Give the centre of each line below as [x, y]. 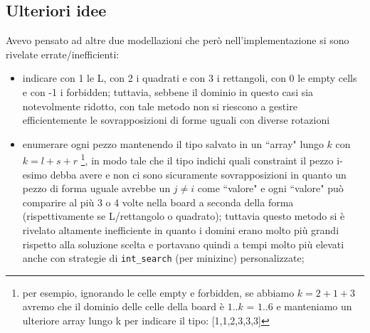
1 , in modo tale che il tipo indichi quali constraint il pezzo [207, 159]
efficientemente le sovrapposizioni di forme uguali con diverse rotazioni [176, 120]
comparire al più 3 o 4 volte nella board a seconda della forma [158, 202]
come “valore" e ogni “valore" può [270, 188]
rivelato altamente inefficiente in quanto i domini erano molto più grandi [181, 229]
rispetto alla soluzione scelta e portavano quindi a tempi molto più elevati [183, 244]
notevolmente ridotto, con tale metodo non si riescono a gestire [160, 106]
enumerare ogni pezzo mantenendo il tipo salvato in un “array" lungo [173, 143]
